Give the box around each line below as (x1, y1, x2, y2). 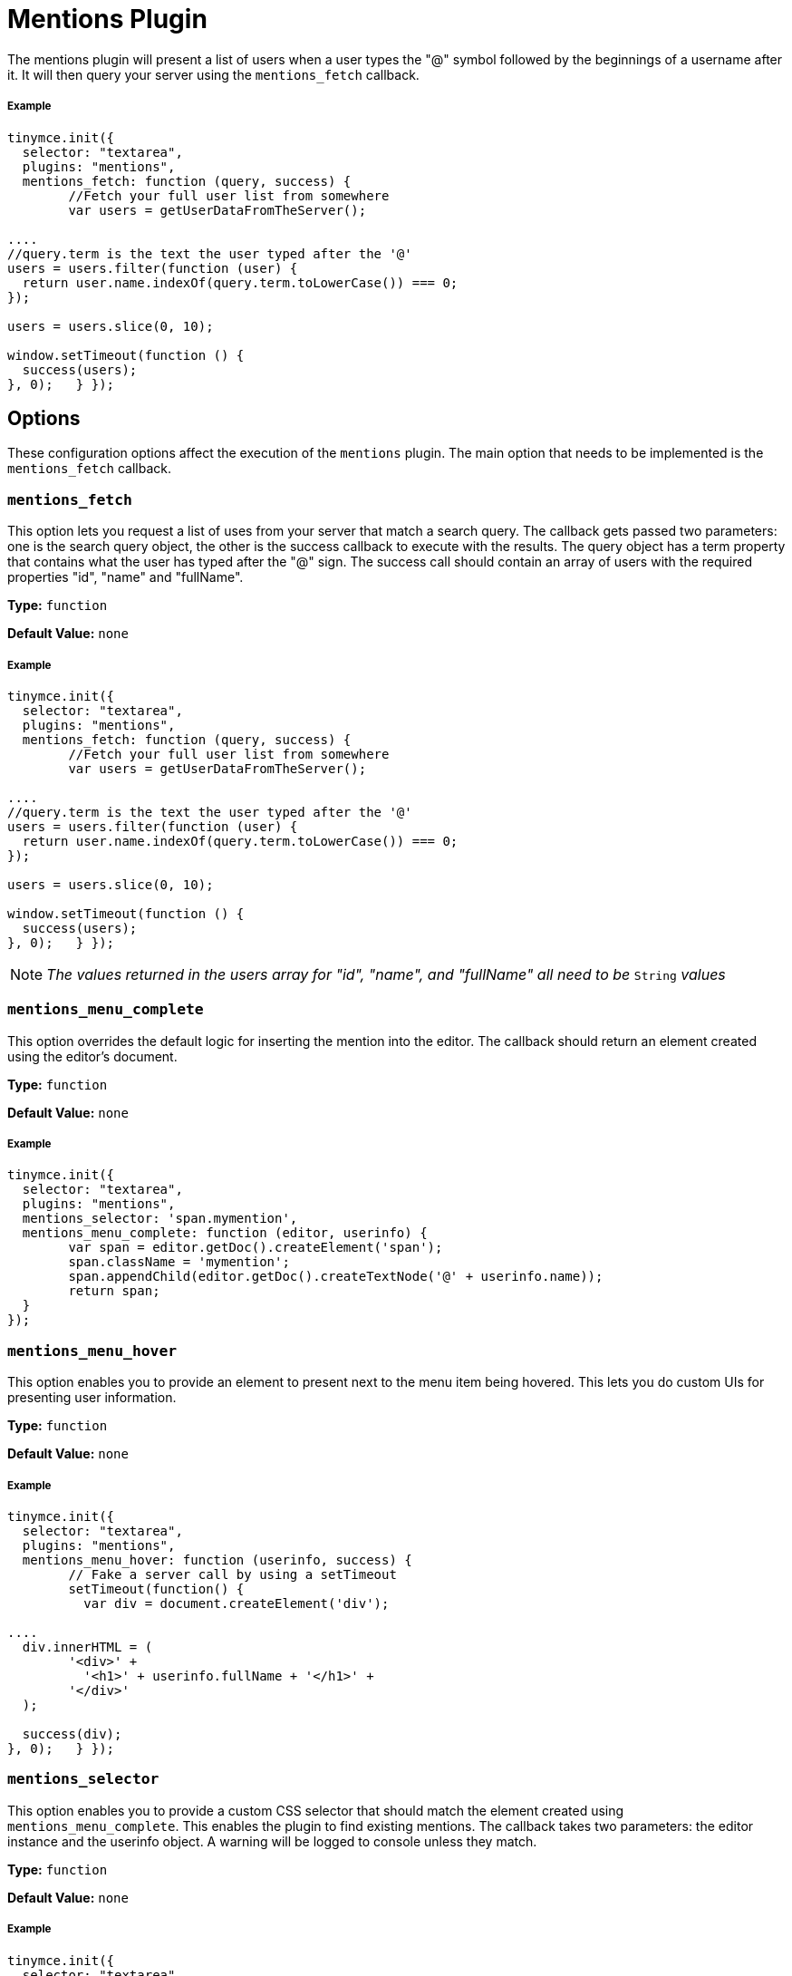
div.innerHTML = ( (22, 1639, 153, 1654)
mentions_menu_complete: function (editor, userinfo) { (22, 1225, 428, 1241)
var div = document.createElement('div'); (83, 1595, 390, 1611)
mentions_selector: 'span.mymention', (22, 1211, 298, 1226)
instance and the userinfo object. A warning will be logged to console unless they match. (7, 1833, 537, 1849)
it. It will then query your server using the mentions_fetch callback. (7, 66, 420, 82)
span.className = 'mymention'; (68, 1254, 290, 1270)
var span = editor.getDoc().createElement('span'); (68, 1240, 443, 1255)
